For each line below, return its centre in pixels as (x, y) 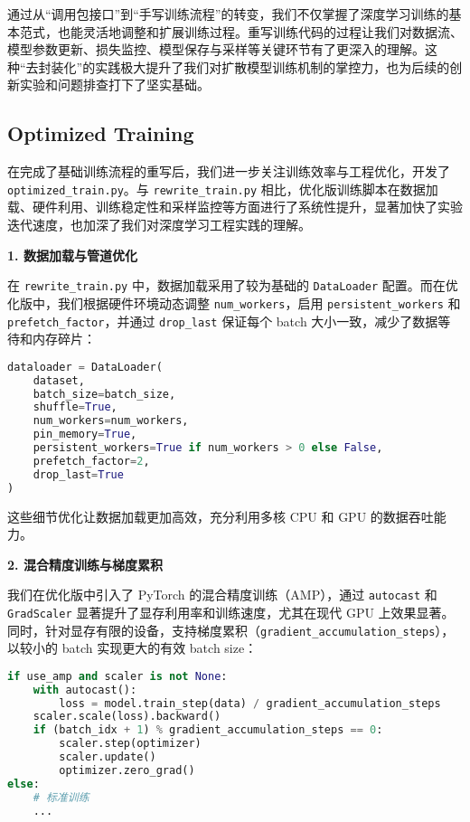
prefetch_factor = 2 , (91, 461)
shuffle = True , (75, 407)
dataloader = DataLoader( (85, 367)
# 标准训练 (61, 797)
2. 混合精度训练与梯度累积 (85, 564)
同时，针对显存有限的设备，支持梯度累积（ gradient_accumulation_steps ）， (231, 630)
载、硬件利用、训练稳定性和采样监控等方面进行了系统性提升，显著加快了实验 (235, 207)
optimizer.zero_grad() (127, 770)
